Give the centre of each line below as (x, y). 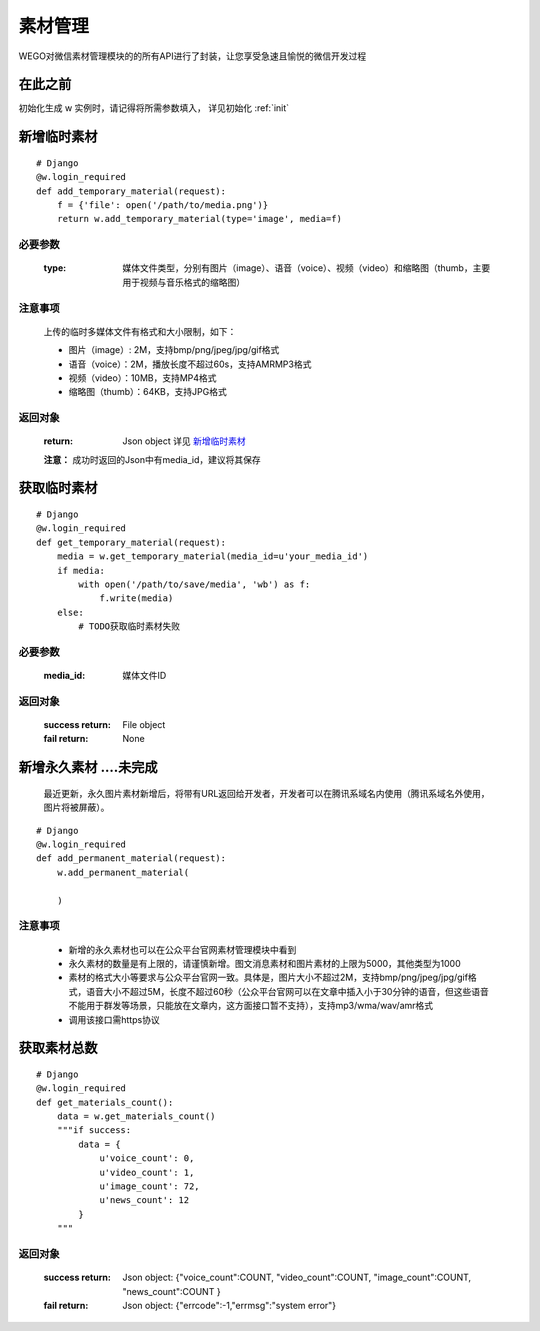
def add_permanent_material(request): (131, 858)
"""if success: (94, 1130)
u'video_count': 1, (147, 1172)
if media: (80, 570)
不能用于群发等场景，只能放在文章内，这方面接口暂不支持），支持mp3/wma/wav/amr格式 (251, 1006)
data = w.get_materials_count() (136, 1116)
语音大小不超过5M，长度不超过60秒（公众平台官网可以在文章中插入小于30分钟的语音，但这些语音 (287, 991)
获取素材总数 (58, 1048)
